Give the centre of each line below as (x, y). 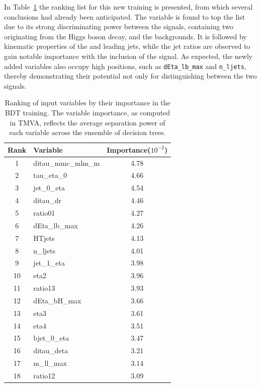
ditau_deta (51, 350)
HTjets (44, 238)
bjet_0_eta (51, 338)
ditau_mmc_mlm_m (67, 163)
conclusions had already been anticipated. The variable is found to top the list (125, 16)
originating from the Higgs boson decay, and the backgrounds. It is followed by (125, 36)
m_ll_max (50, 363)
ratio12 (44, 375)
